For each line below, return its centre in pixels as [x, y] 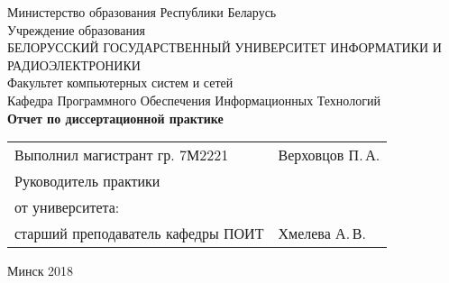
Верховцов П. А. [329, 155]
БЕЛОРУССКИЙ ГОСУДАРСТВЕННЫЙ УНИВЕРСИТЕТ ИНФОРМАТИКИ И [224, 47]
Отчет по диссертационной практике [115, 118]
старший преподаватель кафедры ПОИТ [139, 233]
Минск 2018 [41, 271]
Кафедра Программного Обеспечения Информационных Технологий [194, 100]
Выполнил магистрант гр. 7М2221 [122, 155]
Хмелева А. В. [322, 233]
